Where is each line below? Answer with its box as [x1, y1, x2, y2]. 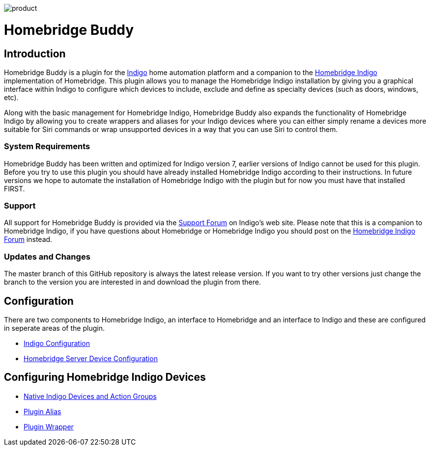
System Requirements [4, 141, 90, 152]
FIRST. [4, 184, 25, 193]
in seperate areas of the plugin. [4, 324, 105, 333]
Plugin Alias [24, 407, 61, 416]
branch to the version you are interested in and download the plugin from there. [4, 278, 261, 287]
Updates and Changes [4, 251, 90, 262]
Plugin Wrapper [24, 422, 74, 431]
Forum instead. [4, 235, 53, 244]
